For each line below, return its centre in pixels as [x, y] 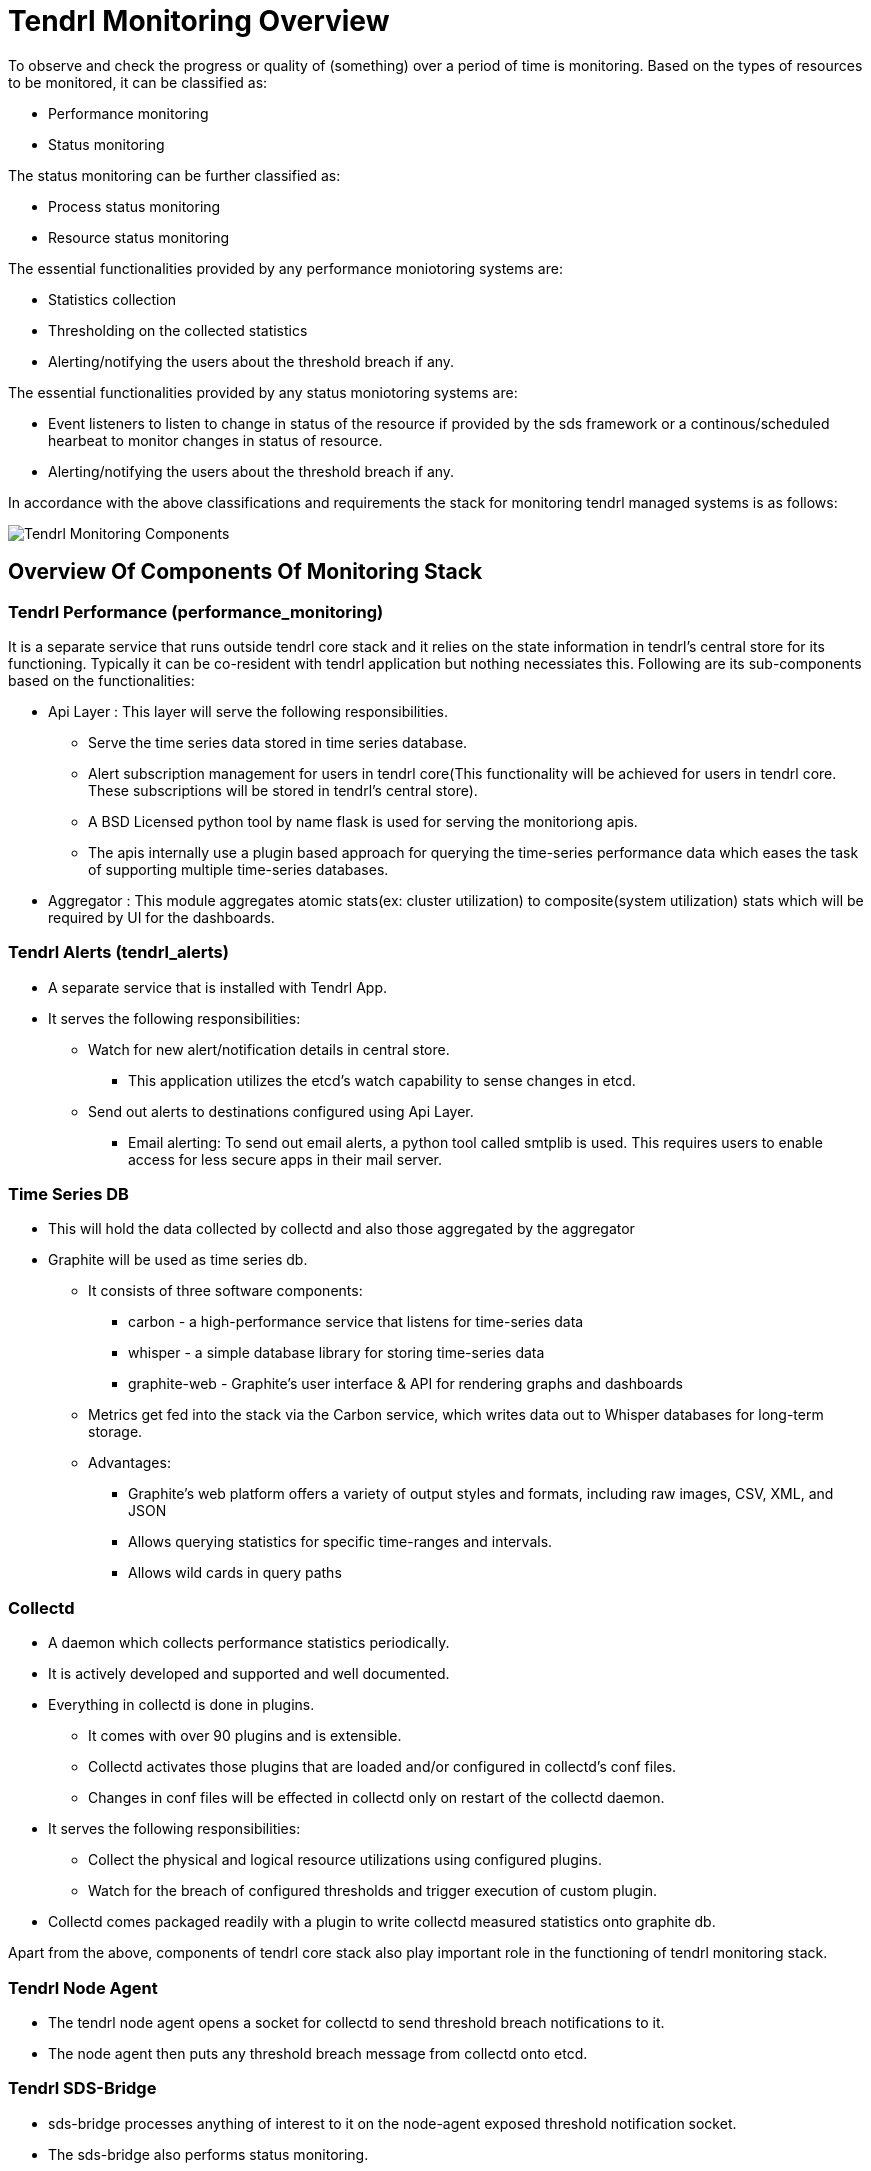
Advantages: [129, 1463]
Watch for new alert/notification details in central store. [269, 1049]
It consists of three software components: [225, 1291]
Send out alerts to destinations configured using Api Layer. [281, 1111]
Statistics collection [112, 299]
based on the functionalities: [101, 680]
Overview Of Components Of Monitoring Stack [245, 572]
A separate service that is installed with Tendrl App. [218, 987]
